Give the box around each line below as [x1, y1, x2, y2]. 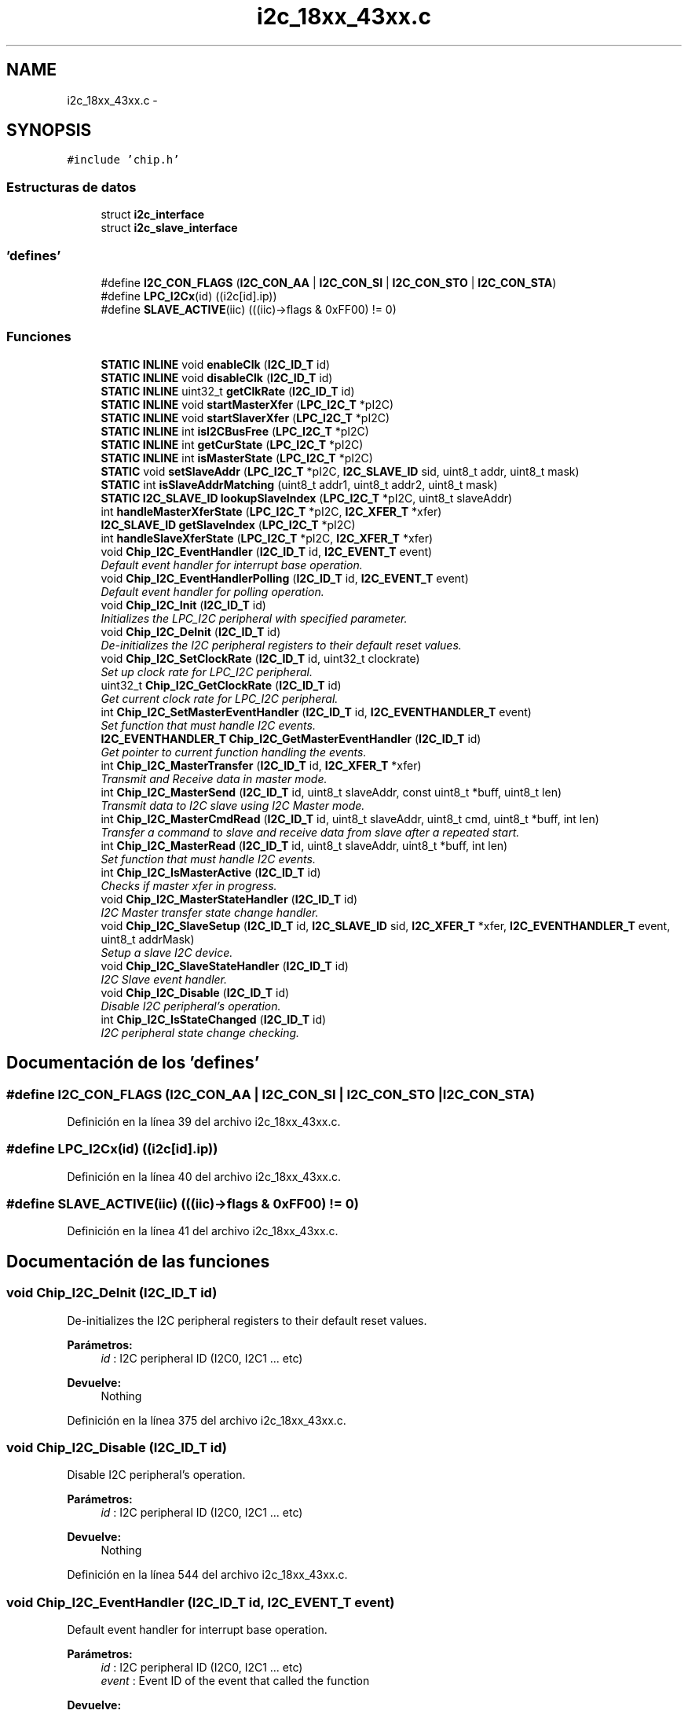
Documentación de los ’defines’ [6, 1053, 260, 1073]
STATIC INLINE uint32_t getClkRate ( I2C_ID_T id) [101, 384, 355, 398]
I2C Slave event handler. [101, 972, 228, 986]
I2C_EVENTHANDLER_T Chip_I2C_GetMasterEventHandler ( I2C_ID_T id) [101, 731, 481, 745]
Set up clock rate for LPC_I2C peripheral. [101, 664, 313, 679]
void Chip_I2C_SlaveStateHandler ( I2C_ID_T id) [101, 958, 349, 973]
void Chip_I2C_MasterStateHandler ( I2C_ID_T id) [101, 892, 358, 906]
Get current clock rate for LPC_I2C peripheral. [101, 691, 339, 705]
